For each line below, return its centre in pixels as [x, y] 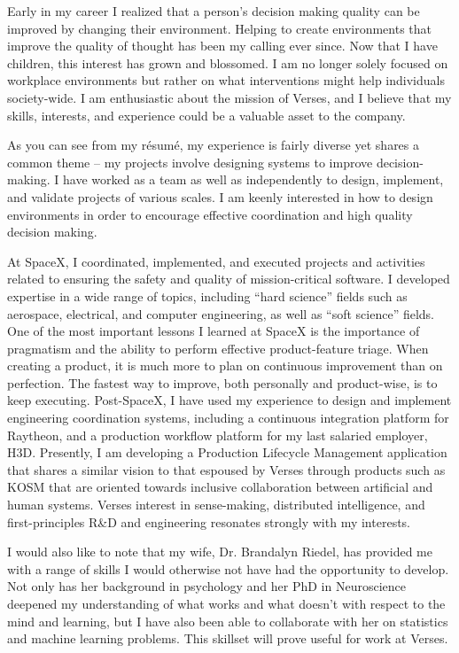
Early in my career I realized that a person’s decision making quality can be [214, 11]
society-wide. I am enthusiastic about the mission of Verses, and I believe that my [229, 97]
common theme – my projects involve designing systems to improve [190, 162]
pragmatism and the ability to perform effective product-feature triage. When [218, 348]
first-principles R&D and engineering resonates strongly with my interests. [209, 521]
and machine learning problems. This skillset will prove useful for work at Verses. [228, 638]
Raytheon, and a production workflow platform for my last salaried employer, [218, 435]
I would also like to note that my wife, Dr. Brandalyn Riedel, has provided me [220, 552]
